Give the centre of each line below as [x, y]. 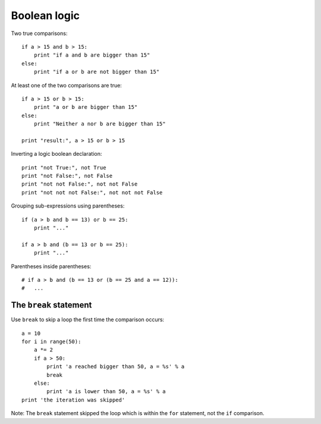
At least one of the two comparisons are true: [66, 85]
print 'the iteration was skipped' [73, 400]
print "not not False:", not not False [80, 184]
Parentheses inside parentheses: [51, 266]
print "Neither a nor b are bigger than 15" [100, 124]
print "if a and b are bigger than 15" [92, 55]
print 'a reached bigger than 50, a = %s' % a [116, 367]
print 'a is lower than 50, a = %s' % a [106, 392]
